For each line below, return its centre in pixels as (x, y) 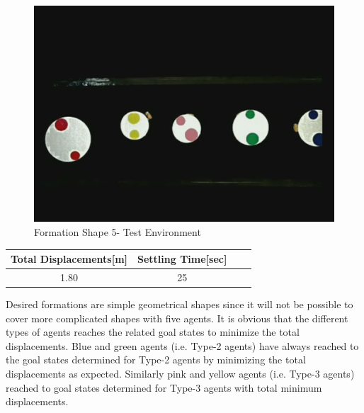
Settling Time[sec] (182, 259)
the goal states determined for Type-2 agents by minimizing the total (156, 360)
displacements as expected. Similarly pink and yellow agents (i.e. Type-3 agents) (180, 374)
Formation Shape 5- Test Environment (118, 232)
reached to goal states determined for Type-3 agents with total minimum (164, 387)
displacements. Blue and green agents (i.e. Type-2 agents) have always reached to (182, 345)
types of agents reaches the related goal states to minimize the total (153, 332)
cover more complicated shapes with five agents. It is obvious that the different (177, 318)
